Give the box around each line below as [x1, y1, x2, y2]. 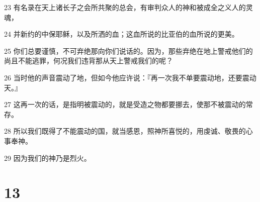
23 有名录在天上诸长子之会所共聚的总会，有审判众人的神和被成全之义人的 [4, 2, 246, 12]
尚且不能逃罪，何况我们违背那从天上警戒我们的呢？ [4, 55, 173, 66]
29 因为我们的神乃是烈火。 [4, 152, 91, 163]
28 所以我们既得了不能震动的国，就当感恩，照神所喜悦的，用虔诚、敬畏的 [4, 126, 246, 136]
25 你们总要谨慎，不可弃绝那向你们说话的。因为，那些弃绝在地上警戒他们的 [4, 45, 253, 56]
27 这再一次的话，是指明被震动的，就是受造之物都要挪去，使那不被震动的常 [4, 99, 253, 110]
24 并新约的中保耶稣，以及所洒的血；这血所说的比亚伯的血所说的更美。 [4, 29, 239, 39]
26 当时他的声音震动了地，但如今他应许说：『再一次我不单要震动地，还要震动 [4, 72, 256, 82]
